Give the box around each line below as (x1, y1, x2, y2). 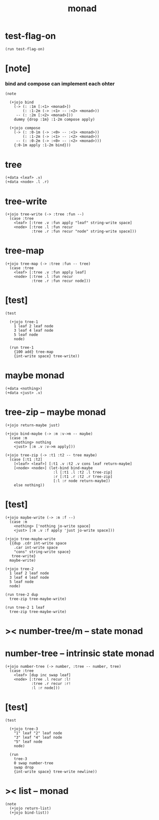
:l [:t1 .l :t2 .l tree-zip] (53, 470, 113, 475)
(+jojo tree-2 (5, 566, 34, 571)
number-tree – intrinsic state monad (5, 648, 155, 659)
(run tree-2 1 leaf (5, 605, 45, 610)
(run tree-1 (9, 345, 34, 350)
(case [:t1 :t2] (9, 457, 43, 462)
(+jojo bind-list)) (9, 810, 49, 815)
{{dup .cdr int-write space (9, 541, 67, 546)
